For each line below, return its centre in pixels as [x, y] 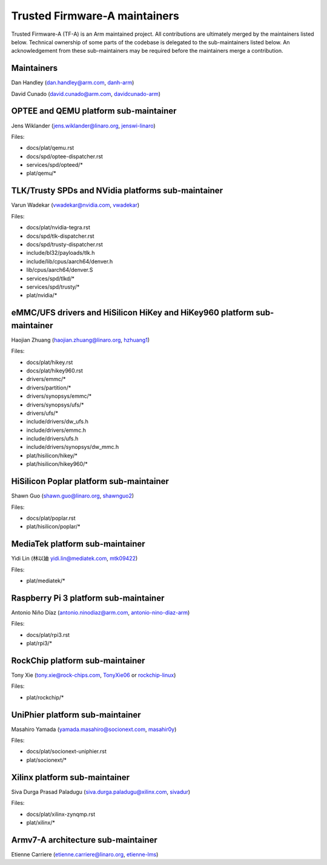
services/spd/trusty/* [53, 287]
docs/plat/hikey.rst [50, 362]
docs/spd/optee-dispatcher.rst [64, 156]
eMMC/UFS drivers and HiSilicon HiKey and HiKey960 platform [133, 313]
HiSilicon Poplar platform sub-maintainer [90, 481]
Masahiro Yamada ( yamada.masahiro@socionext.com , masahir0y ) [94, 729]
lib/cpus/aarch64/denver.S [60, 270]
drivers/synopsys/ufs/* [55, 405]
